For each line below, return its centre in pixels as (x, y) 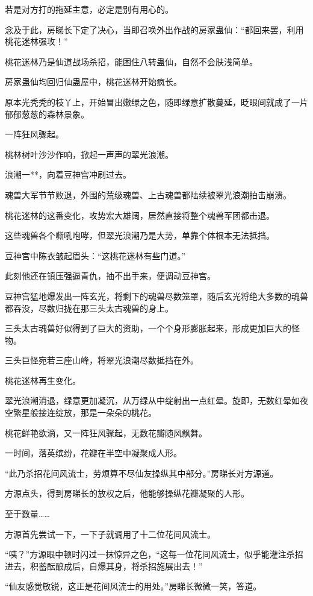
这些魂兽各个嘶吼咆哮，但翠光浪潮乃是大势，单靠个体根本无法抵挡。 (140, 235)
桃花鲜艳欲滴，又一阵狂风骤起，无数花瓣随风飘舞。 (106, 432)
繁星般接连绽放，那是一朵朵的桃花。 (85, 412)
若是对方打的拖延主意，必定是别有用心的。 (89, 9)
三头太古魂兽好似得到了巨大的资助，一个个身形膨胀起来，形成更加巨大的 (148, 328)
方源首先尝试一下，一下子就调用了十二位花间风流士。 (110, 534)
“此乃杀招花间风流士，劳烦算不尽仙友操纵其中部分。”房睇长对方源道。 (142, 473)
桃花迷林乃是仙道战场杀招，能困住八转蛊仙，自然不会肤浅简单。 (131, 61)
